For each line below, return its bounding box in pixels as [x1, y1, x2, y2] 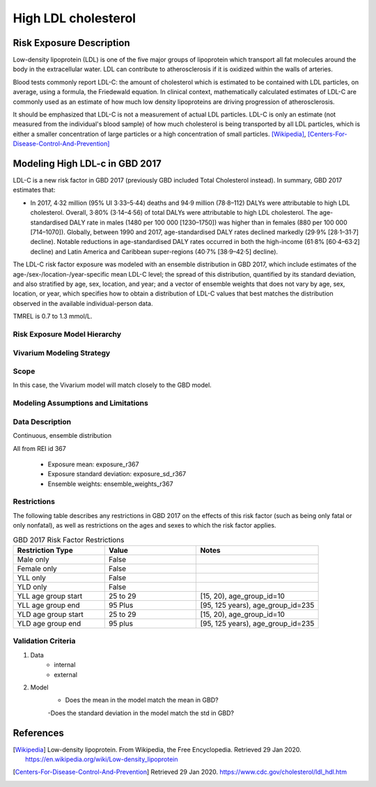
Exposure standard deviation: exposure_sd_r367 [47, 470, 187, 478]
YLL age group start [17, 591, 83, 601]
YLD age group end [17, 619, 81, 628]
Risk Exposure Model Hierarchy [13, 329, 122, 339]
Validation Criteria [13, 636, 76, 646]
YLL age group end [17, 600, 80, 610]
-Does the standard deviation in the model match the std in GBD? [47, 708, 235, 717]
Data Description [13, 417, 72, 427]
